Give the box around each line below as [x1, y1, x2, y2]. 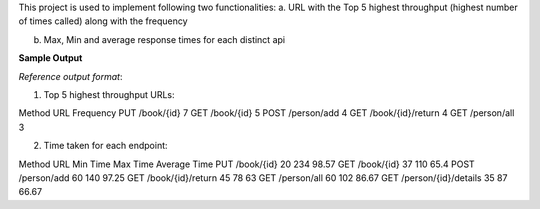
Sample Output [18, 52, 83, 64]
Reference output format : [18, 70, 124, 82]
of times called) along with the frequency [18, 15, 189, 27]
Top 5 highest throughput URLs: [43, 88, 175, 100]
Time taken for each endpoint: [43, 140, 169, 152]
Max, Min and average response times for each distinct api [43, 33, 285, 45]
